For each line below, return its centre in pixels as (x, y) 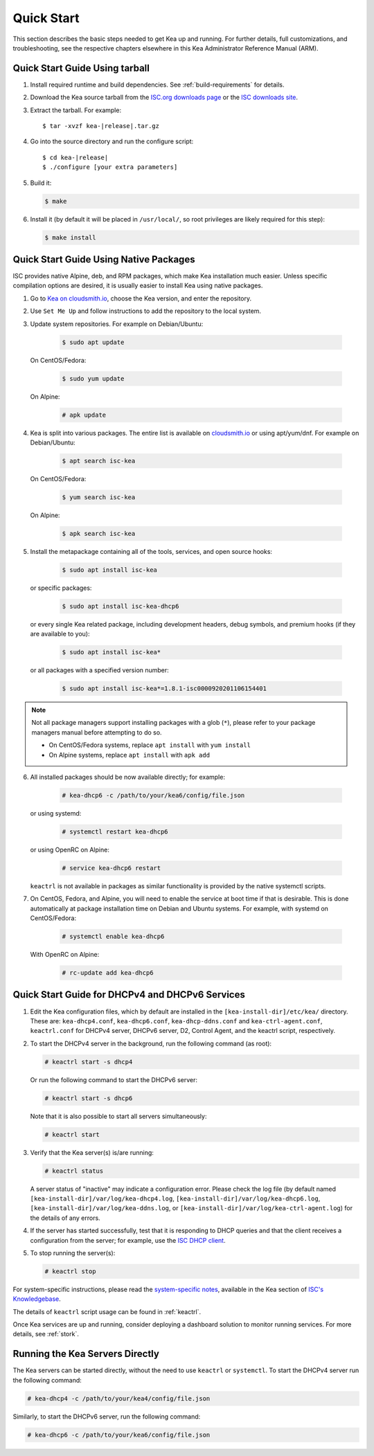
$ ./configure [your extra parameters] (110, 167)
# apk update (84, 415)
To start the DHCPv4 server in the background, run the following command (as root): (151, 1043)
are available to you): (60, 634)
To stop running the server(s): (73, 1252)
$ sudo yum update (93, 378)
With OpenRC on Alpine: (65, 955)
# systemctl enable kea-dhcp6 (113, 937)
